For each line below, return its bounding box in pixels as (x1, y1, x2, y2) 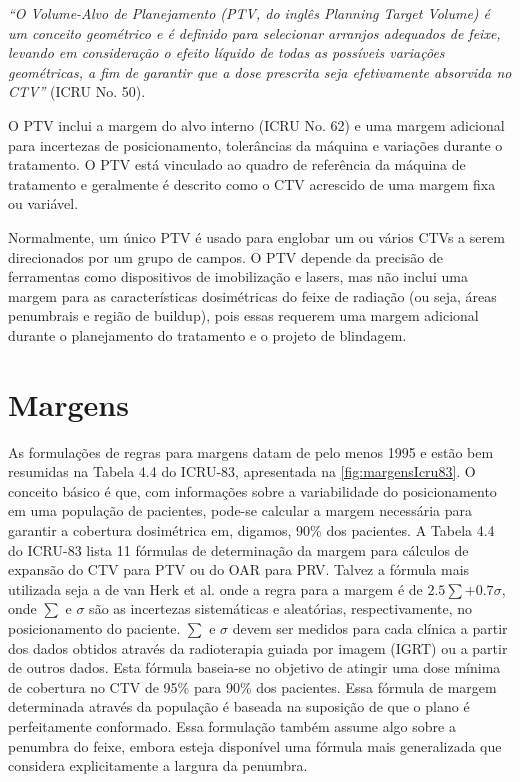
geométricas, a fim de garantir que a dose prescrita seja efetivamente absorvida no (8, 61, 512, 82)
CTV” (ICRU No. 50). (8, 81, 146, 102)
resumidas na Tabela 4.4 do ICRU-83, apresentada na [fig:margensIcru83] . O (8, 461, 476, 482)
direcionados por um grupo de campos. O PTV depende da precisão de (8, 246, 443, 267)
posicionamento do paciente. (8, 617, 181, 638)
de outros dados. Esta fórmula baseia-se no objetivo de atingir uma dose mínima (8, 657, 501, 678)
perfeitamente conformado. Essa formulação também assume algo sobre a (8, 715, 456, 736)
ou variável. (8, 193, 79, 214)
